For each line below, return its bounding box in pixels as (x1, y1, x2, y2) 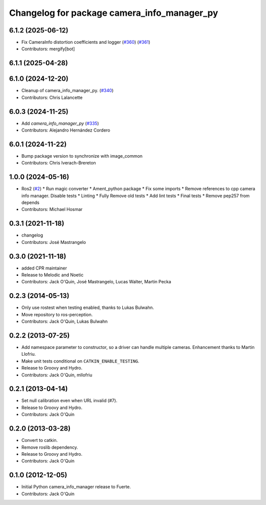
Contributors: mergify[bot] (21, 46, 75, 52)
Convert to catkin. (21, 438, 58, 443)
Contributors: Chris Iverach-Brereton (21, 160, 96, 166)
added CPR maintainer (21, 265, 67, 271)
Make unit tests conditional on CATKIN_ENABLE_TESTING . (21, 358, 140, 364)
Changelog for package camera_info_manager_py (9, 7, 219, 18)
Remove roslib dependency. (21, 444, 78, 450)
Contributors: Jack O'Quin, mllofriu (21, 372, 93, 378)
